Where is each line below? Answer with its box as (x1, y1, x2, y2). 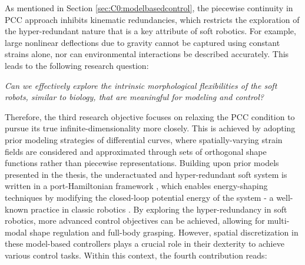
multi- (267, 214, 290, 227)
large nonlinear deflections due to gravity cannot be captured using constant (5, 36, 280, 48)
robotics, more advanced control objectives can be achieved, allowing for (5, 214, 265, 227)
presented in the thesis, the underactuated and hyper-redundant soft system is (5, 168, 287, 180)
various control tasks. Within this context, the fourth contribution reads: (5, 249, 267, 261)
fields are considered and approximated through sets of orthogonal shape (5, 145, 267, 157)
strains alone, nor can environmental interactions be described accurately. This (5, 48, 289, 60)
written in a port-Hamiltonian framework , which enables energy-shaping (5, 180, 268, 192)
